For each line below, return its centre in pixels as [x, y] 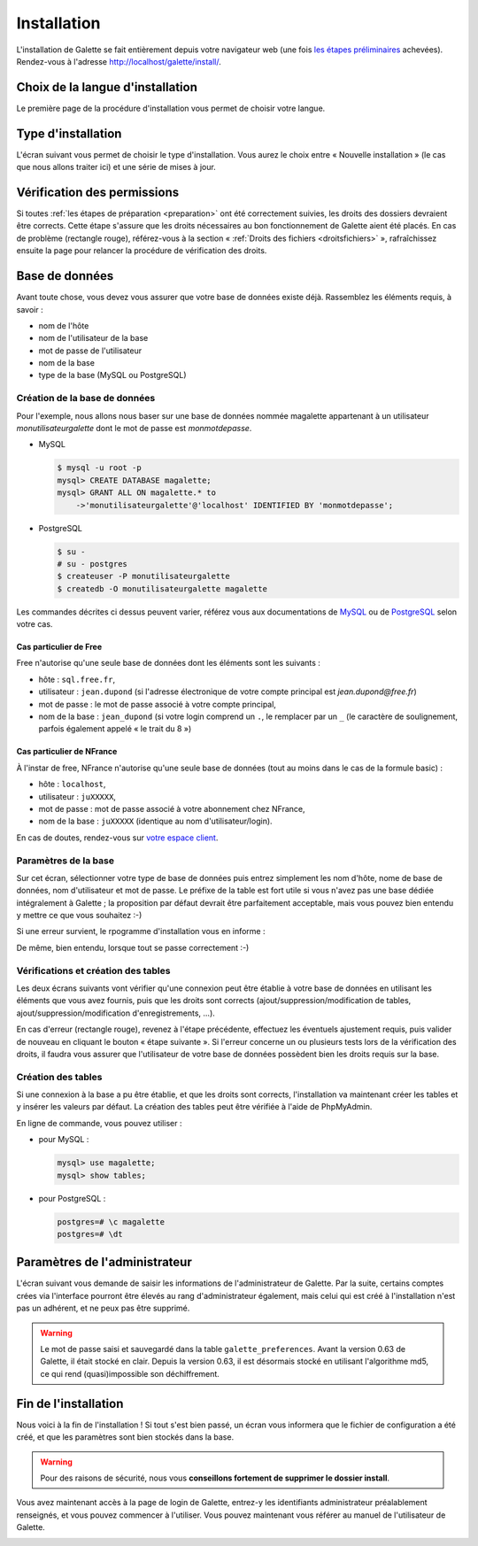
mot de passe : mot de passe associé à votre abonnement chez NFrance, [172, 808]
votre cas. [35, 624]
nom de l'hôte [64, 325]
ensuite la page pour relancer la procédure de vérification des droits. [142, 251]
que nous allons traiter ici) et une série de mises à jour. [116, 167]
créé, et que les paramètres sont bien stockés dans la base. [125, 1437]
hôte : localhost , [72, 785]
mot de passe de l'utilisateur [90, 351]
